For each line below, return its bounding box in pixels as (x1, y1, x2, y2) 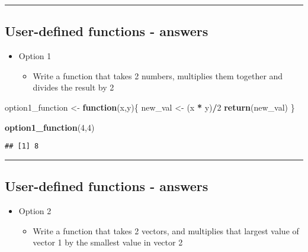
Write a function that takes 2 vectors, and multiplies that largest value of (33, 224, 299, 237)
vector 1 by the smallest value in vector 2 (33, 236, 183, 248)
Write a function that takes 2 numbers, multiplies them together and (33, 69, 283, 82)
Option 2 (18, 205, 52, 217)
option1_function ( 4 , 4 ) (5, 121, 95, 133)
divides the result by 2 (33, 81, 114, 93)
